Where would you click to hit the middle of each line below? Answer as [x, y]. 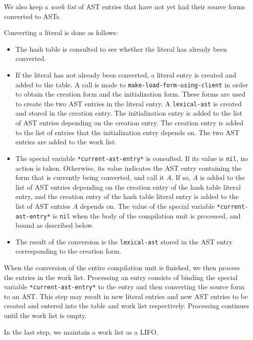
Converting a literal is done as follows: [61, 32]
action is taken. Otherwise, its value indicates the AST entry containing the [128, 168]
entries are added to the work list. [66, 142]
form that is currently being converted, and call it [90, 177]
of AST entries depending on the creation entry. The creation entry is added [129, 123]
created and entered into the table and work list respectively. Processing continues [127, 306]
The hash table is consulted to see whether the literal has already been [121, 49]
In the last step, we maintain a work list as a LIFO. [81, 331]
